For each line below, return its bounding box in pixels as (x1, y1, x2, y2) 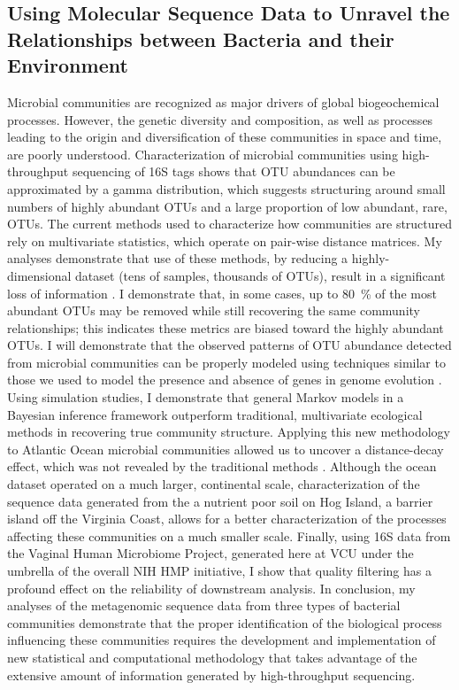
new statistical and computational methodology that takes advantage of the (7, 647, 417, 666)
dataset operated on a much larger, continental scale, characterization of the (7, 475, 420, 493)
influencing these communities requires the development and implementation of (7, 631, 436, 649)
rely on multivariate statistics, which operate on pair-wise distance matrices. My (7, 231, 442, 250)
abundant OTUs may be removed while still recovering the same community (7, 301, 420, 320)
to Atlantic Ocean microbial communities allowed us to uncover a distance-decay (7, 439, 444, 458)
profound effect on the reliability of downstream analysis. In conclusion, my (7, 578, 416, 597)
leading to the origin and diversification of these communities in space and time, (7, 128, 442, 146)
